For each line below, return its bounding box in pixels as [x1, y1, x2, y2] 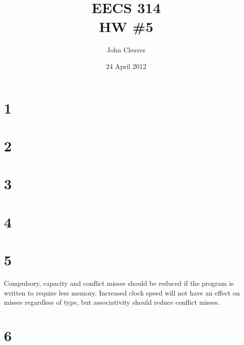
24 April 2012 [106, 61, 146, 71]
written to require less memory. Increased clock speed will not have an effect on [4, 287, 240, 297]
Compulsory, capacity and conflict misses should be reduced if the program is [4, 278, 234, 288]
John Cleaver [107, 45, 146, 55]
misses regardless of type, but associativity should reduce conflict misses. [4, 297, 220, 307]
